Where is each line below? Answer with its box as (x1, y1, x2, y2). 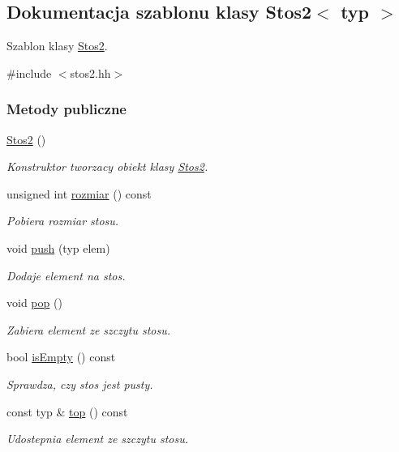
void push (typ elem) (6, 239, 110, 256)
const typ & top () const (6, 403, 128, 420)
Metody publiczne (6, 99, 127, 119)
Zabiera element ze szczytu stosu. (6, 321, 171, 338)
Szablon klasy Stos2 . (6, 37, 108, 54)
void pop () (6, 294, 62, 311)
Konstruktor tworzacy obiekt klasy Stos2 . (6, 158, 208, 175)
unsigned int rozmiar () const (6, 185, 152, 202)
